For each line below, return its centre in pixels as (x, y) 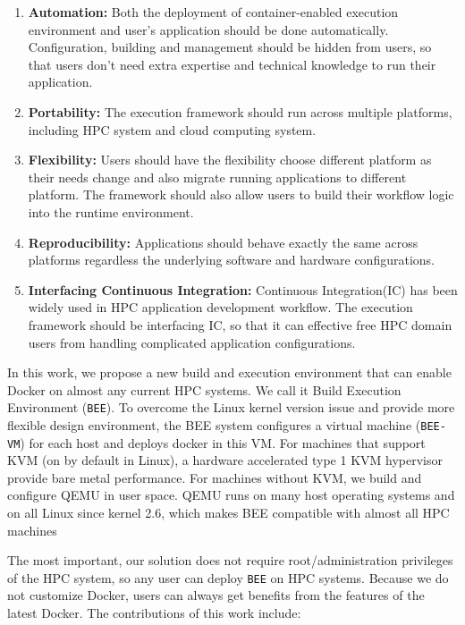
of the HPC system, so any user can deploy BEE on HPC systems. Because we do (228, 577)
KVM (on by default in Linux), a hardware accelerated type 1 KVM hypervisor (225, 460)
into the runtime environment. (111, 211)
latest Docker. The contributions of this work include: (154, 613)
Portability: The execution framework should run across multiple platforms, (240, 111)
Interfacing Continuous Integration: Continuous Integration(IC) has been (243, 289)
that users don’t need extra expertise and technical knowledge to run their (232, 64)
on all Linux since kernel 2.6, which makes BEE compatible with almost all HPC (228, 513)
